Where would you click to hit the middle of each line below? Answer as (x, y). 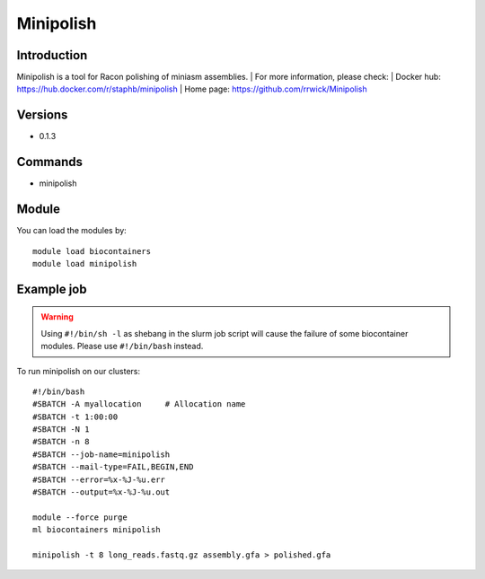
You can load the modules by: (72, 231)
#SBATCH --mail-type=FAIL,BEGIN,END (113, 467)
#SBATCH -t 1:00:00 (75, 417)
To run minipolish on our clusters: (79, 371)
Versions (42, 115)
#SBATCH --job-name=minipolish (101, 454)
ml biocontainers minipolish (97, 530)
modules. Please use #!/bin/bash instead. (122, 347)
